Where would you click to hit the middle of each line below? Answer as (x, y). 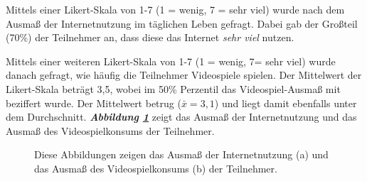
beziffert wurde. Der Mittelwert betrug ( (94, 103)
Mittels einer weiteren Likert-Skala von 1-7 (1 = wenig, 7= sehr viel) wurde (171, 61)
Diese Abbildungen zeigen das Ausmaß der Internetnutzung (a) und (181, 154)
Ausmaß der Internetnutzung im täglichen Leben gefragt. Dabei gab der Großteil (182, 23)
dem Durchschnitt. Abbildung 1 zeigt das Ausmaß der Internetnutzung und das (181, 117)
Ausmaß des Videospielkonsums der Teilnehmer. (110, 130)
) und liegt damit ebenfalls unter (286, 103)
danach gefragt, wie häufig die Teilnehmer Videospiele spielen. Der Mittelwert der (184, 75)
